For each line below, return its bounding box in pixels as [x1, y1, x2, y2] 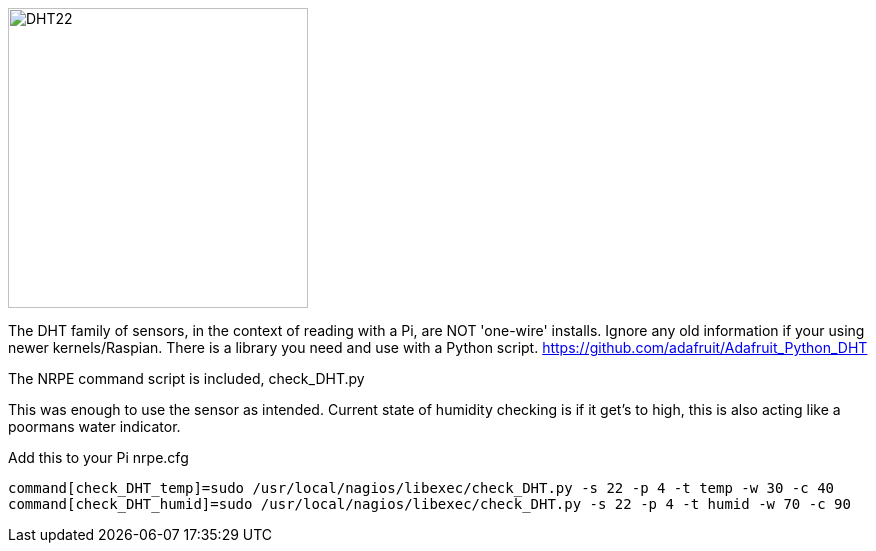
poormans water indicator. [8, 418, 181, 435]
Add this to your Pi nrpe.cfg [8, 449, 189, 466]
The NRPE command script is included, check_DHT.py [8, 370, 365, 387]
